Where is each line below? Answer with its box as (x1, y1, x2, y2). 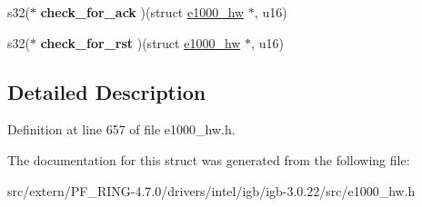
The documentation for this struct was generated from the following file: (7, 150, 410, 169)
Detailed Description (7, 77, 206, 105)
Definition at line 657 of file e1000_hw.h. (7, 120, 236, 139)
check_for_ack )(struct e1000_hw (40, 3, 245, 21)
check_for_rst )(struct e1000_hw (40, 33, 241, 52)
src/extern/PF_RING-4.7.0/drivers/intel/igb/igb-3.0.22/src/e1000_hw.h (7, 181, 416, 200)
